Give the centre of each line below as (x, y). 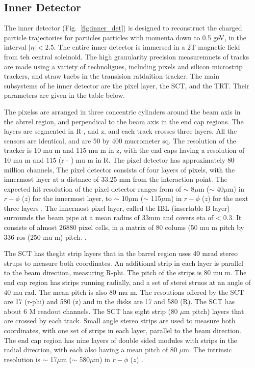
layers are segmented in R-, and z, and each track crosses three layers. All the (120, 131)
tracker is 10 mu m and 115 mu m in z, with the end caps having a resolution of (124, 150)
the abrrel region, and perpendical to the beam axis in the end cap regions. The (124, 121)
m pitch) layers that (214, 311)
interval (15, 47)
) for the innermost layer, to (70, 198)
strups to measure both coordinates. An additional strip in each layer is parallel (124, 263)
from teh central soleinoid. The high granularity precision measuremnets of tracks (127, 56)
